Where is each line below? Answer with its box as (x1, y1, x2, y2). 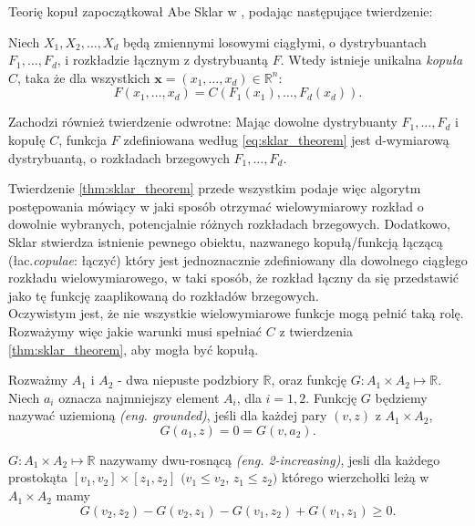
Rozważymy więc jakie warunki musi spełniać (8, 321, 263, 340)
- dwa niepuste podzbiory (118, 370, 259, 389)
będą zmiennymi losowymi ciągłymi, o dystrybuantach (123, 32, 427, 51)
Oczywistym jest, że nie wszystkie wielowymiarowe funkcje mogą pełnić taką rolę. (8, 304, 464, 323)
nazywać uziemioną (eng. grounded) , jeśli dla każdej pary (8, 406, 327, 425)
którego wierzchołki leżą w (281, 468, 429, 487)
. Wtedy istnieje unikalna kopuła (280, 50, 463, 69)
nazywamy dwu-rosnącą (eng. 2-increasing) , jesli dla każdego (99, 449, 440, 469)
